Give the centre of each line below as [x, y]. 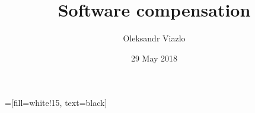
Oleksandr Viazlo [154, 38]
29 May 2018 [154, 58]
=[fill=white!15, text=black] [56, 103]
